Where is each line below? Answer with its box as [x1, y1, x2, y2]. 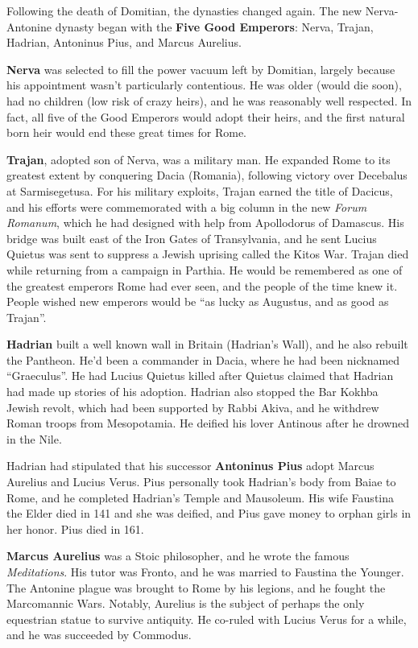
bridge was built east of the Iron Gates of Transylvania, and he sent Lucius [6, 229, 377, 246]
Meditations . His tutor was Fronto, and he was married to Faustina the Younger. [6, 563, 404, 580]
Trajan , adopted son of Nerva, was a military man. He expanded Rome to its [6, 151, 391, 167]
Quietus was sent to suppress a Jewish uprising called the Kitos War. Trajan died [6, 246, 409, 262]
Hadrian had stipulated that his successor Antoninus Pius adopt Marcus [6, 457, 375, 474]
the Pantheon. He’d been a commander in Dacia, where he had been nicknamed [6, 351, 400, 368]
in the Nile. [6, 430, 62, 447]
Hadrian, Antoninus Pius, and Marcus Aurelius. [6, 34, 242, 51]
